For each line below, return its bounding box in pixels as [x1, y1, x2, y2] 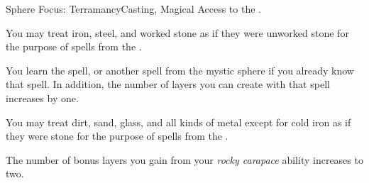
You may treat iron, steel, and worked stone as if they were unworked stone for [6, 25, 349, 40]
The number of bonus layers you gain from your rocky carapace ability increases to [6, 152, 363, 167]
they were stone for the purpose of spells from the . [6, 128, 228, 143]
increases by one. [6, 90, 79, 105]
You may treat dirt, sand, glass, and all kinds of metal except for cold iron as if [6, 114, 351, 129]
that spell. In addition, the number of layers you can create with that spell [6, 77, 330, 91]
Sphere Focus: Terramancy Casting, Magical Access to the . [6, 1, 261, 16]
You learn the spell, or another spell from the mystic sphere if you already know [6, 62, 354, 77]
